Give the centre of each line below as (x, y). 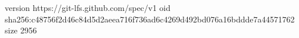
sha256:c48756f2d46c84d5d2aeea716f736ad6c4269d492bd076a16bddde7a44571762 (150, 19)
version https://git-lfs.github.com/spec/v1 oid (88, 7)
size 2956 (21, 30)
